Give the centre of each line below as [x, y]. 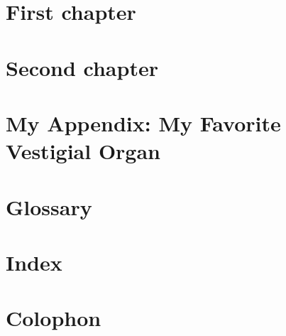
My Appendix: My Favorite [143, 123]
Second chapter [82, 67]
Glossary [49, 206]
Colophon [54, 318]
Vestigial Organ [83, 151]
